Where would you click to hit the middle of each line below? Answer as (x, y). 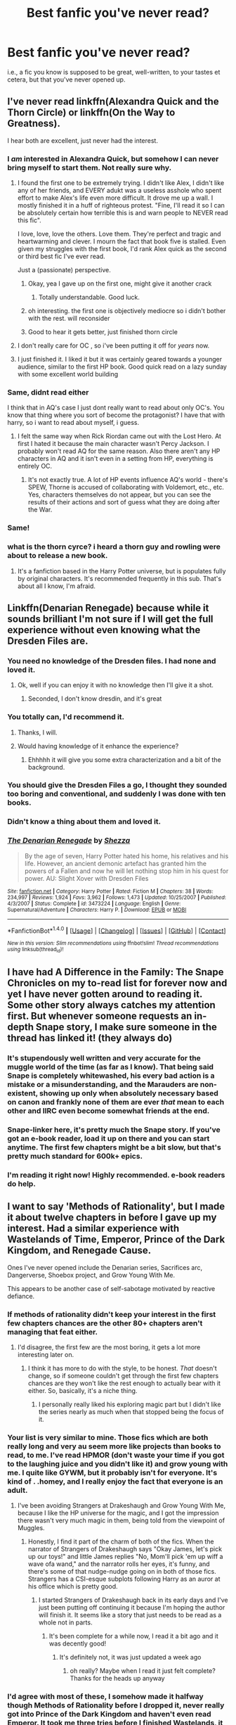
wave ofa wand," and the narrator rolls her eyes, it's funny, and (119, 1564)
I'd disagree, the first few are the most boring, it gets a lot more (109, 1347)
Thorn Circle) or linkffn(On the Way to (91, 113)
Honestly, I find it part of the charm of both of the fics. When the (121, 1541)
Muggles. (31, 1528)
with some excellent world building (68, 374)
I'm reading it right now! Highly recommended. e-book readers (116, 1175)
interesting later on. (46, 1354)
